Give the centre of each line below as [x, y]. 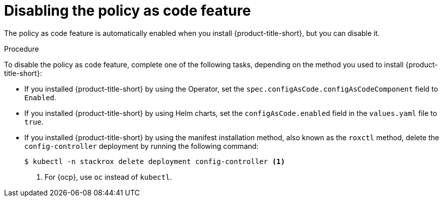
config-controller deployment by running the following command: [141, 146]
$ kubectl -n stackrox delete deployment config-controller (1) [155, 161]
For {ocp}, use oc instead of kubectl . [108, 177]
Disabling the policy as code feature [127, 11]
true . [34, 122]
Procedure [22, 49]
